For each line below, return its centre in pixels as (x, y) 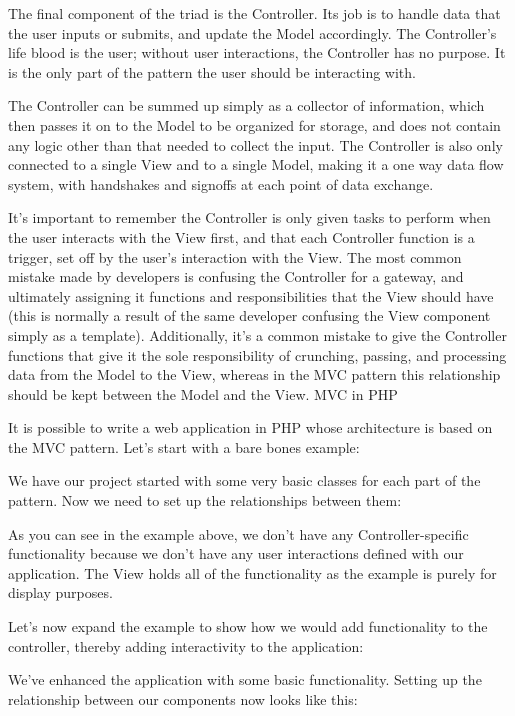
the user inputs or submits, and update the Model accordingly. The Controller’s (252, 32)
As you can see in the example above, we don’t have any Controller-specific (238, 533)
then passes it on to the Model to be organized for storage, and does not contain (254, 124)
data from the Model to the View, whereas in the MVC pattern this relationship (254, 374)
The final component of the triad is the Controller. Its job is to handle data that (254, 13)
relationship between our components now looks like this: (183, 698)
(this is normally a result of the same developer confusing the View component (249, 315)
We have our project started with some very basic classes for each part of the (244, 480)
